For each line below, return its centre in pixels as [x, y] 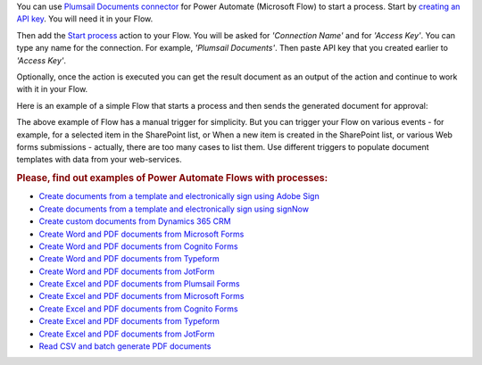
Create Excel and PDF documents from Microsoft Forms [141, 296]
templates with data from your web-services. [99, 160]
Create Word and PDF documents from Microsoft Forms [141, 234]
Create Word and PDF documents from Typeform [129, 259]
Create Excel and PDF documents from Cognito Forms [138, 309]
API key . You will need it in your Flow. [85, 19]
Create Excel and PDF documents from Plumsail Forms [139, 284]
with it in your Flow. [52, 89]
